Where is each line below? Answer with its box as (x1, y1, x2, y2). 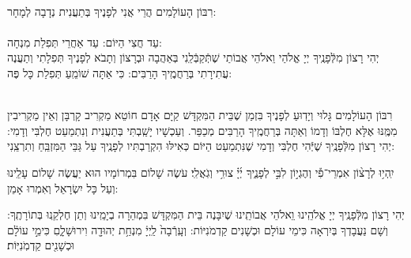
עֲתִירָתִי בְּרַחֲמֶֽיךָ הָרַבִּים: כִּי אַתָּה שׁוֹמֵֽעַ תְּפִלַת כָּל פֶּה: (7, 64, 232, 80)
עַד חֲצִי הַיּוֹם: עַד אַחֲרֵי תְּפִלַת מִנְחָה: (7, 33, 162, 50)
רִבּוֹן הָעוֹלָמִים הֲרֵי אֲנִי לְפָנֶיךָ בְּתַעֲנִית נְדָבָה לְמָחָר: (7, 2, 217, 19)
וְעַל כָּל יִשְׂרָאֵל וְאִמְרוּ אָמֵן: (7, 179, 119, 196)
